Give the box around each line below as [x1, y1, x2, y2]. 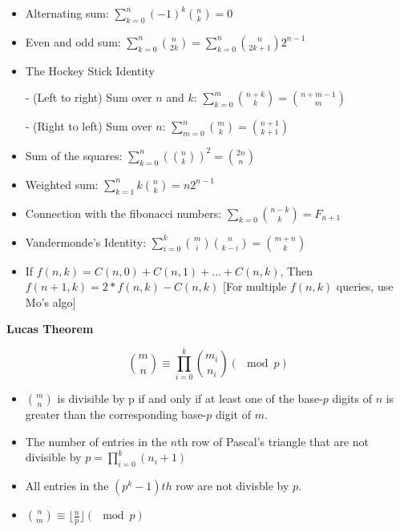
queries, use [336, 278, 394, 295]
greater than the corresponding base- [25, 406, 207, 423]
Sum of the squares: [25, 147, 123, 163]
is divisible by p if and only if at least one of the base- [57, 390, 323, 407]
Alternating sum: [25, 5, 109, 21]
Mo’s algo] [25, 293, 76, 310]
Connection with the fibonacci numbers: [25, 204, 222, 221]
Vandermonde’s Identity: [25, 233, 147, 250]
